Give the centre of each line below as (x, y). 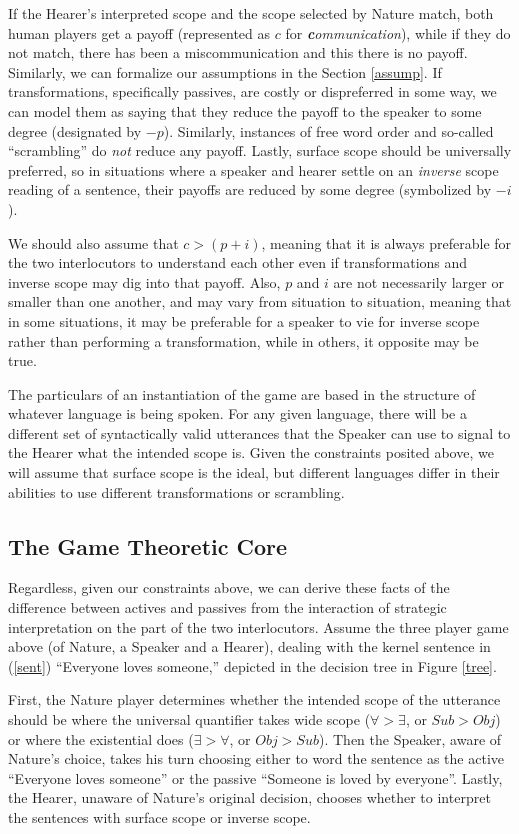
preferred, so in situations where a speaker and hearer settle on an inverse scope (253, 169)
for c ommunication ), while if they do (398, 32)
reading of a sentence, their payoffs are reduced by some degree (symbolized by (250, 189)
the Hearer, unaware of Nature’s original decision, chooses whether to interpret (249, 797)
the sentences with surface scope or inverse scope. (159, 816)
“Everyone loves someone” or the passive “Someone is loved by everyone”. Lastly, (255, 777)
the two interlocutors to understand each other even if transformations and (238, 262)
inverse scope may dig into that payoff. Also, (144, 281)
